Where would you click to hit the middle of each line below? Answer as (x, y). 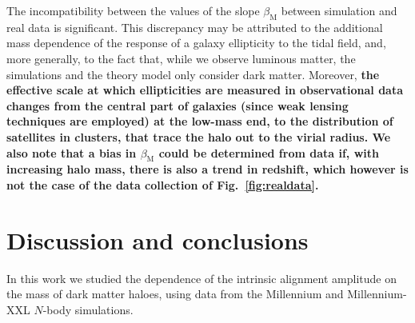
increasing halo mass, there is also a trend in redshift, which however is (207, 169)
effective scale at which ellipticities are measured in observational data (205, 90)
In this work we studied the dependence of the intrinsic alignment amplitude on (202, 278)
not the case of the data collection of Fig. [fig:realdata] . (163, 184)
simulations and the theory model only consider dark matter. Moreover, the (193, 74)
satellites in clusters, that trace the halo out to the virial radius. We (199, 136)
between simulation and (339, 10)
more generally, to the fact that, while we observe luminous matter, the (181, 58)
